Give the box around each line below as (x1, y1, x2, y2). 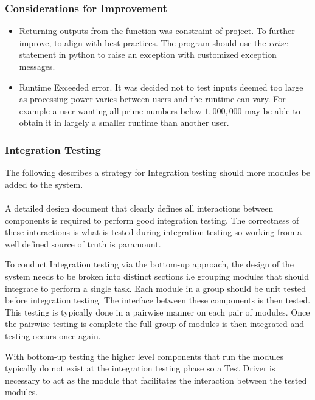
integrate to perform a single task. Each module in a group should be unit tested (5, 281, 306, 294)
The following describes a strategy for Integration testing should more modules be (5, 166, 310, 179)
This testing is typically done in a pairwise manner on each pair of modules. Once (5, 305, 310, 318)
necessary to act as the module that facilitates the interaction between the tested (5, 373, 307, 386)
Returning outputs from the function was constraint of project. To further (19, 24, 295, 37)
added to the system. (5, 178, 83, 190)
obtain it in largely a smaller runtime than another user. (19, 116, 229, 129)
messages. (19, 60, 55, 72)
